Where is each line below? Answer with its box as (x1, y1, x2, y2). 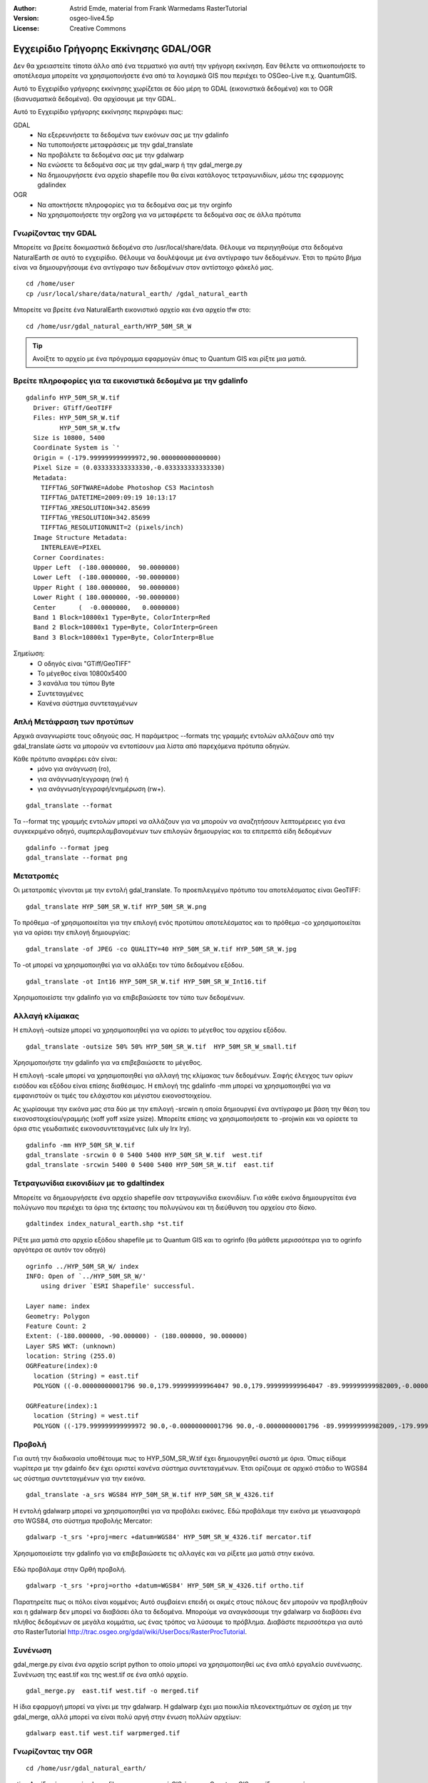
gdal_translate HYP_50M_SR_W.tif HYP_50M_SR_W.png (26, 902, 207, 911)
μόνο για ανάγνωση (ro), (37, 765, 111, 773)
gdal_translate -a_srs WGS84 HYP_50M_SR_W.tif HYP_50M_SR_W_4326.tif (26, 1491, 275, 1499)
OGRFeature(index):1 (26, 1402, 98, 1410)
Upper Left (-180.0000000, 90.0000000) (33, 563, 180, 572)
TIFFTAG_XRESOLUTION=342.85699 (40, 504, 151, 511)
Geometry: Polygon (26, 1312, 91, 1320)
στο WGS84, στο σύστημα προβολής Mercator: (13, 1516, 153, 1525)
